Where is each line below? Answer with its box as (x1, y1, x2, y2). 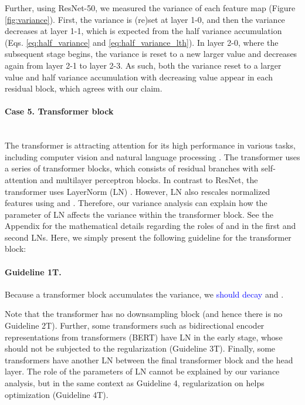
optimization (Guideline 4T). (5, 388, 109, 400)
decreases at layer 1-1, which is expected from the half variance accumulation (5, 25, 282, 37)
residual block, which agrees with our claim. (5, 82, 162, 95)
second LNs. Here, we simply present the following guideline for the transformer (5, 231, 292, 243)
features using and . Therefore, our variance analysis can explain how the (5, 197, 267, 209)
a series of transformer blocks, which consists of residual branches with (5, 162, 259, 174)
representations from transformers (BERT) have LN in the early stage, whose (5, 330, 283, 343)
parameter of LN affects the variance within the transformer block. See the (5, 208, 273, 220)
